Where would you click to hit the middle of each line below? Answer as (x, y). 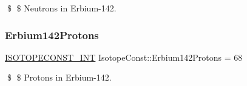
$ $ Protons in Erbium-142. (59, 77)
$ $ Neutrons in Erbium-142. (62, 8)
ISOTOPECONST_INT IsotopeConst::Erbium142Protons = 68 (124, 57)
